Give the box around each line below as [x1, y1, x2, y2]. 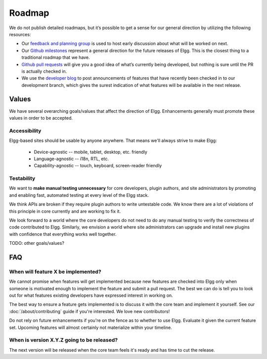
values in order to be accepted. [9, 115, 73, 121]
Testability [9, 175, 36, 182]
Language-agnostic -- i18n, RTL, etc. [34, 156, 109, 162]
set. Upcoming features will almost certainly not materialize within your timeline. [9, 324, 173, 330]
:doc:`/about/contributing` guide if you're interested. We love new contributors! [9, 308, 170, 314]
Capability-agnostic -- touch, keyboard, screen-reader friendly [34, 163, 162, 169]
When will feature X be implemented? [9, 268, 101, 275]
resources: [9, 31, 31, 37]
